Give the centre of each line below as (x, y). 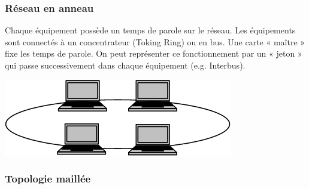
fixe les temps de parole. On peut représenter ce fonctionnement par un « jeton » (154, 53)
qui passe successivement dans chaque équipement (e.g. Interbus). (125, 65)
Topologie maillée (48, 179)
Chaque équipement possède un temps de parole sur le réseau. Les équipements (150, 30)
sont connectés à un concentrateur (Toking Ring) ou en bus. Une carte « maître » (155, 41)
